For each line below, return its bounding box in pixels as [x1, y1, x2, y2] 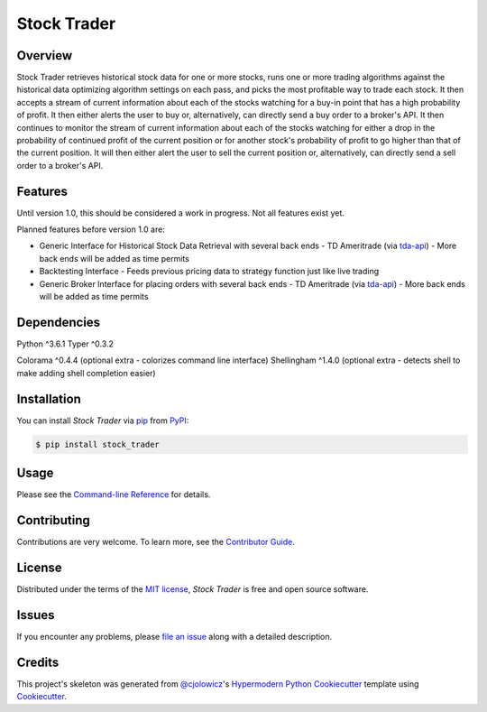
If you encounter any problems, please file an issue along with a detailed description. [16, 631, 333, 642]
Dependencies [16, 314, 101, 329]
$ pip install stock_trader [35, 439, 160, 449]
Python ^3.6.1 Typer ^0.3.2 [16, 338, 115, 349]
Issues [16, 607, 55, 623]
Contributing [16, 513, 90, 528]
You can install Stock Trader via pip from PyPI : [16, 415, 189, 426]
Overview [16, 48, 73, 63]
